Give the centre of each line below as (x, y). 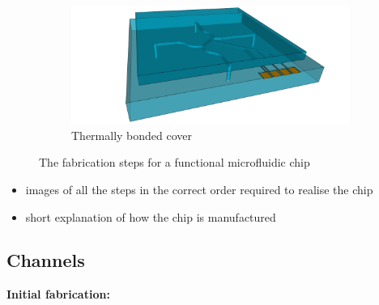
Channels (46, 260)
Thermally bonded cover (132, 135)
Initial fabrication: (58, 294)
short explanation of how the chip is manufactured (151, 216)
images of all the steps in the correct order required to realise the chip (199, 189)
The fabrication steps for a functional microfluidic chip (175, 162)
